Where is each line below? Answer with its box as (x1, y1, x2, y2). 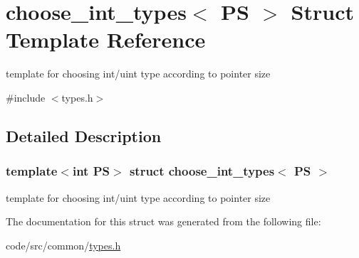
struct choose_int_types (129, 162, 275, 180)
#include (6, 90, 46, 104)
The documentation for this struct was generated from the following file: (6, 214, 321, 229)
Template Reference (6, 25, 206, 54)
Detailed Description (6, 124, 162, 146)
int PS (72, 162, 110, 180)
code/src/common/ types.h (6, 237, 121, 252)
